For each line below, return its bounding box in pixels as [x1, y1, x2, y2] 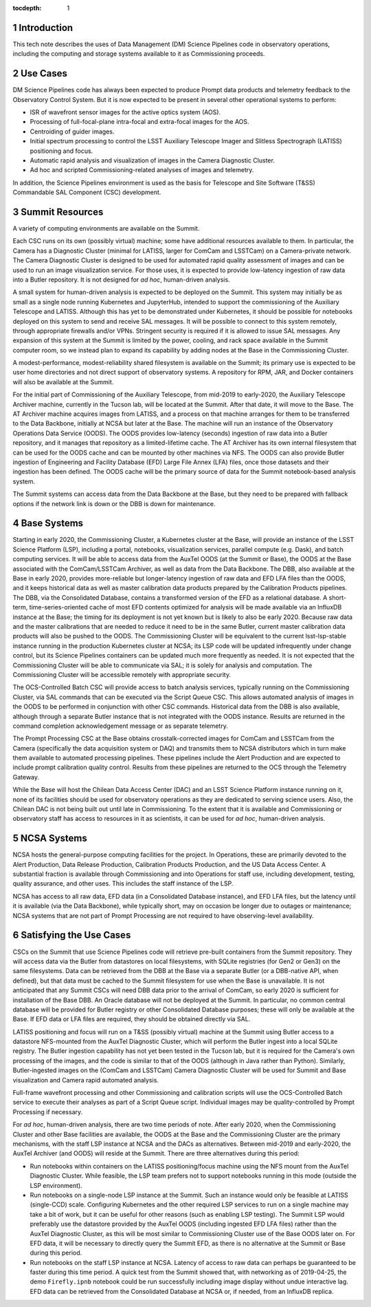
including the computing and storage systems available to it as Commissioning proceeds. [12, 50, 265, 58]
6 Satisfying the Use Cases [12, 930, 131, 941]
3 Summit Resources [12, 206, 104, 218]
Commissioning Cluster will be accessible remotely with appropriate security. [12, 670, 232, 678]
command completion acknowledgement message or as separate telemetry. [12, 722, 228, 730]
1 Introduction [12, 21, 74, 34]
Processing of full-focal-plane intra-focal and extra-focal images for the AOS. [30, 118, 250, 126]
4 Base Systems [12, 517, 84, 530]
